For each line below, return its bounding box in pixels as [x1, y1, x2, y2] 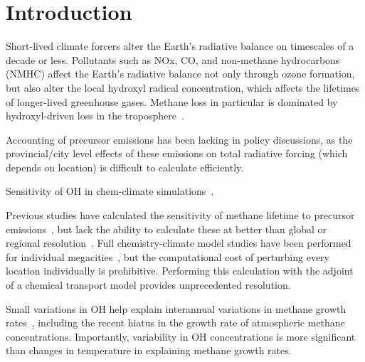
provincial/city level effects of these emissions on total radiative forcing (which [6, 146, 348, 161]
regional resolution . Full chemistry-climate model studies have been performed [6, 235, 351, 250]
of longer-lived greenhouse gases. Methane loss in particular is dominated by [6, 94, 338, 109]
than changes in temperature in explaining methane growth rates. [6, 343, 292, 358]
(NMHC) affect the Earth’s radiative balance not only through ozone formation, [6, 66, 355, 81]
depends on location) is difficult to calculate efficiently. [6, 159, 244, 174]
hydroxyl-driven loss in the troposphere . [6, 108, 184, 123]
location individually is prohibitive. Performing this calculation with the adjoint [6, 263, 354, 278]
